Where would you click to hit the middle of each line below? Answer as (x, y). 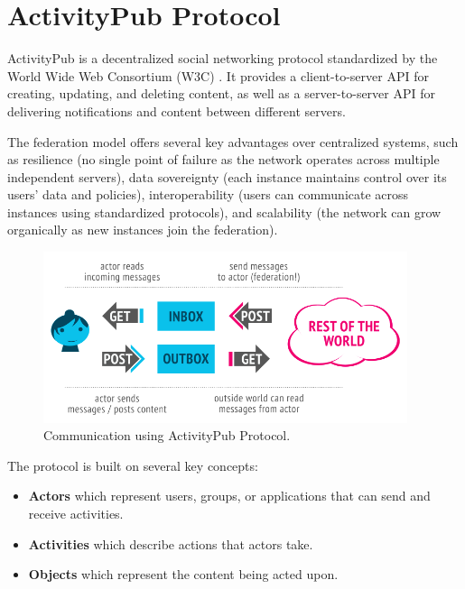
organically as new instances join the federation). (143, 230)
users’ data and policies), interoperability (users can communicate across (208, 194)
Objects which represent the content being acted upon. (183, 574)
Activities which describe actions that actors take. (171, 543)
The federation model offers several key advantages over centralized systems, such (233, 141)
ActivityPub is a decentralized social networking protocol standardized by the (223, 58)
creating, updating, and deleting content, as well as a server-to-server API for (221, 93)
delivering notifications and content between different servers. (177, 110)
